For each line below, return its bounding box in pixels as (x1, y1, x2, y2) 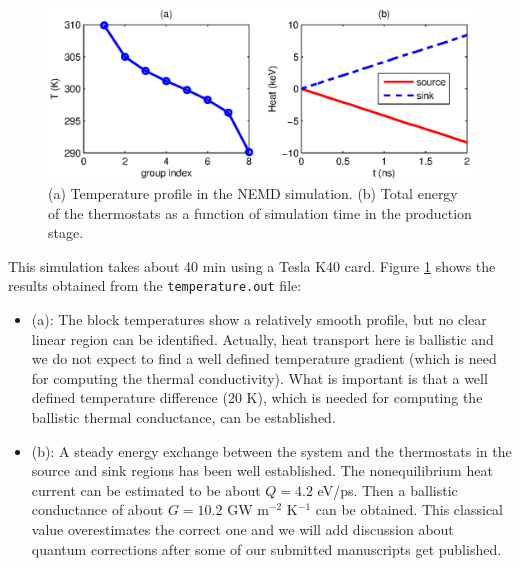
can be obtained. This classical (315, 499, 504, 520)
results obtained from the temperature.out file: (8, 275, 302, 296)
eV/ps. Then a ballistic (317, 479, 458, 500)
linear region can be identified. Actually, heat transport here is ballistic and (31, 328, 494, 349)
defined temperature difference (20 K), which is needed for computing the (31, 387, 483, 408)
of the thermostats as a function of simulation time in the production (48, 202, 472, 223)
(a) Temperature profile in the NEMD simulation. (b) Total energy (48, 183, 458, 204)
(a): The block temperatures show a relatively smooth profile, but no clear (31, 309, 487, 330)
